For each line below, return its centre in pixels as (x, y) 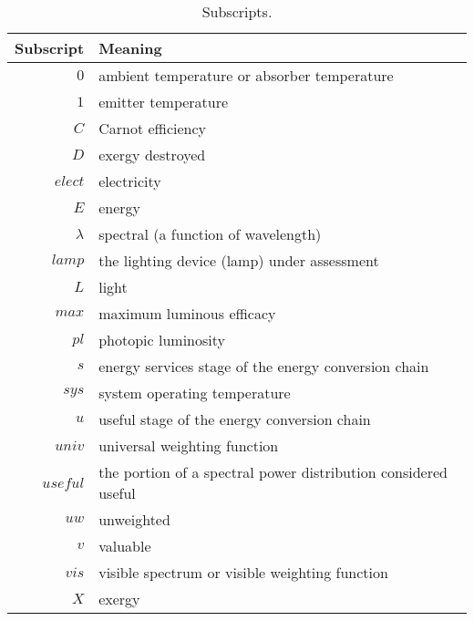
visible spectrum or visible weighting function (243, 572)
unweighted (134, 519)
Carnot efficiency (152, 128)
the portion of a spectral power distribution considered (273, 472)
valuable (125, 546)
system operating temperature (195, 393)
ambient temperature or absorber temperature (246, 75)
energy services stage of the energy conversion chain (264, 366)
